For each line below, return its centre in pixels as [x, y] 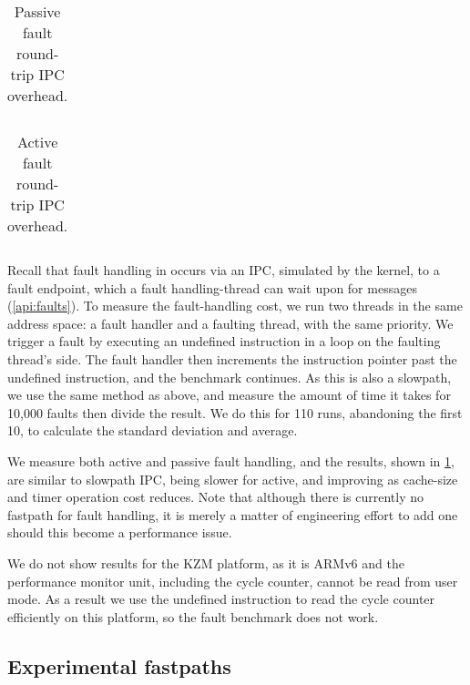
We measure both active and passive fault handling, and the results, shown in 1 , [231, 460]
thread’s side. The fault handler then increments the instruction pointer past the [232, 358]
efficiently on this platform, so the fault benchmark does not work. [193, 616]
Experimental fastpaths [119, 665]
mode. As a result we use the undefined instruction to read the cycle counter [221, 599]
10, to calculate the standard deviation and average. [153, 430]
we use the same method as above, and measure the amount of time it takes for [229, 395]
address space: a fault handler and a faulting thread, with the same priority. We [230, 323]
